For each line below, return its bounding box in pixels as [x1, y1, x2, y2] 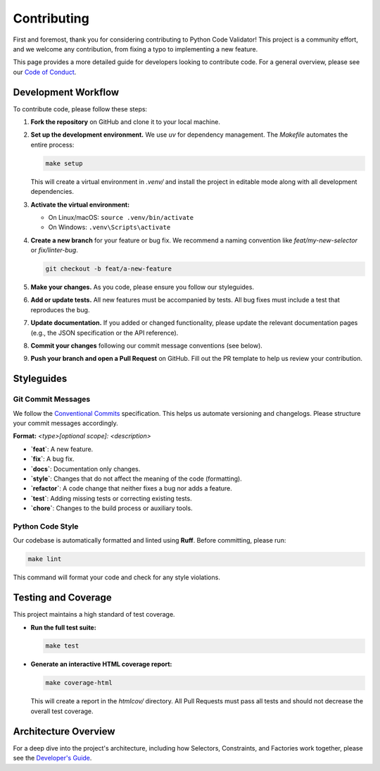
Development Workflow [13, 86, 120, 98]
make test [45, 642, 80, 650]
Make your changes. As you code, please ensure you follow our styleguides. [30, 283, 255, 292]
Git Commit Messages [13, 395, 91, 405]
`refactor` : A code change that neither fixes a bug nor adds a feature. [30, 484, 232, 493]
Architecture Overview [13, 725, 115, 737]
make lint [27, 555, 62, 563]
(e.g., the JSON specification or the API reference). [30, 328, 179, 337]
